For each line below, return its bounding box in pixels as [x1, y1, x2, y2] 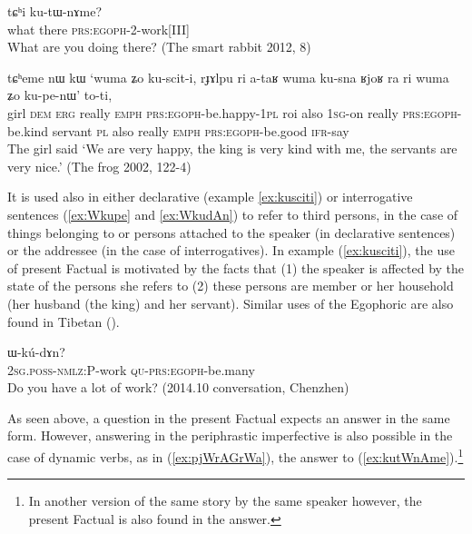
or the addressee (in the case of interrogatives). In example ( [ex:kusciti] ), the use [7, 241, 455, 260]
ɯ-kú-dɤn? [7, 342, 65, 361]
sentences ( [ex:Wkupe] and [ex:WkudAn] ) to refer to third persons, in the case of [7, 204, 458, 223]
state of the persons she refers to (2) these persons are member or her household [7, 276, 454, 295]
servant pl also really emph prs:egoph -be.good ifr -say [52, 121, 349, 140]
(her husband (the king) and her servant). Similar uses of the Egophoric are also [7, 293, 454, 312]
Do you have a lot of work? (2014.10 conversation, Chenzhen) [7, 378, 349, 397]
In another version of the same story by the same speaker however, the [28, 491, 422, 510]
